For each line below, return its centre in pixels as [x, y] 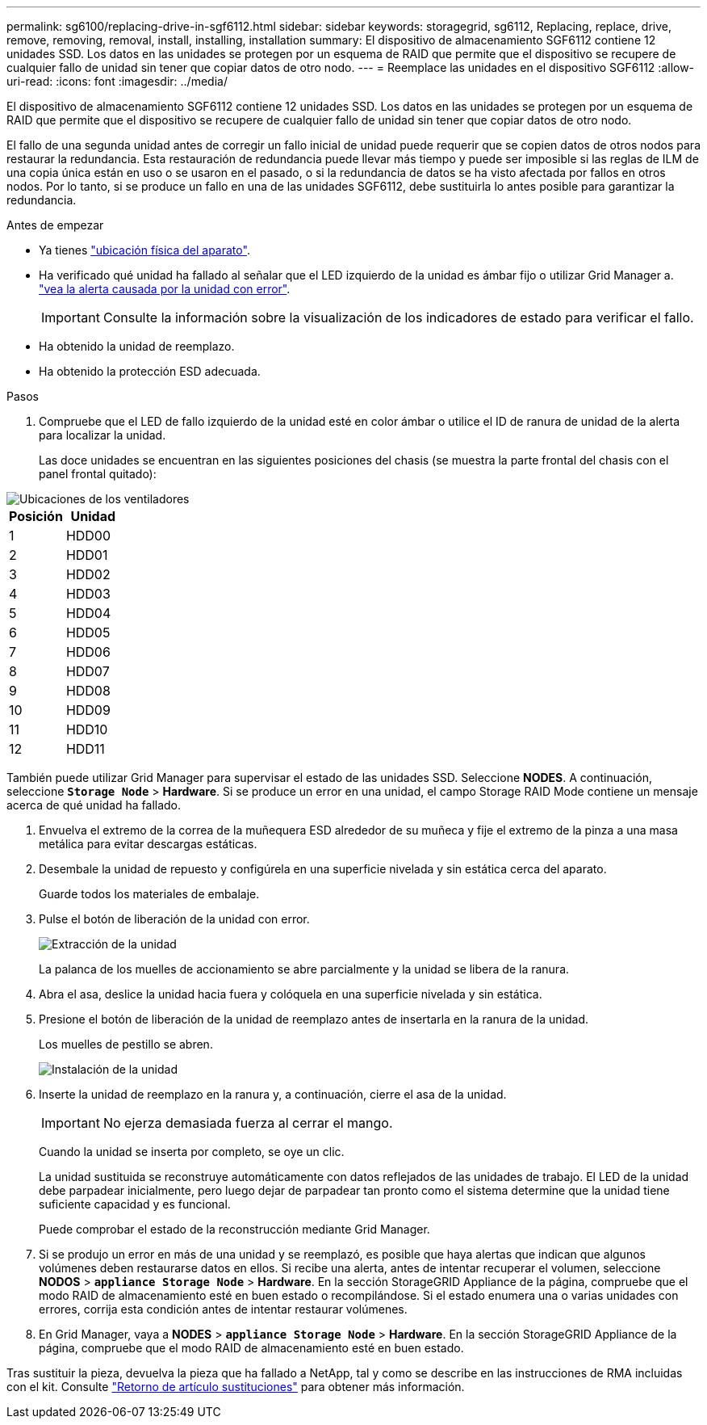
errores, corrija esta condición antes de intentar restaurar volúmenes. [223, 1309]
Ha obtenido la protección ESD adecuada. [150, 371]
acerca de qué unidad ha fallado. [94, 805]
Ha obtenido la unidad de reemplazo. [137, 346]
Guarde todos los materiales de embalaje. [149, 894]
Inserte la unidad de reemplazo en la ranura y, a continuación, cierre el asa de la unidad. [273, 1094]
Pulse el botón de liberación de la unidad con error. [174, 919]
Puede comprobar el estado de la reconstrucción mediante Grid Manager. [234, 1229]
